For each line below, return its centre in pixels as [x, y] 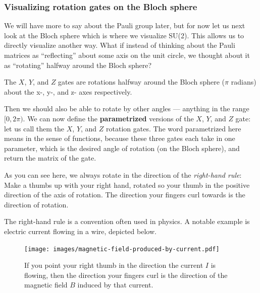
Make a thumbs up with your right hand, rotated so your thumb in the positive [127, 185]
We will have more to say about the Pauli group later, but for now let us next [125, 25]
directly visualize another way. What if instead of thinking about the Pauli [120, 45]
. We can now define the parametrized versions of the [108, 118]
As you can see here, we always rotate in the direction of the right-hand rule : [123, 174]
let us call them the [34, 128]
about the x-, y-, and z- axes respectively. [68, 91]
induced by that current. [115, 285]
